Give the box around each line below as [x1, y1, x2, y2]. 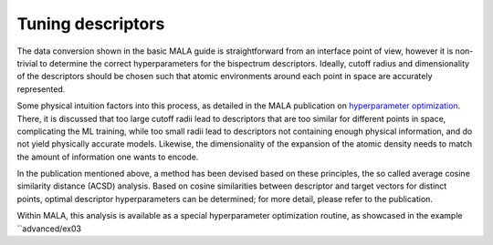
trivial [16, 57, 38, 68]
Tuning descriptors [16, 14, 165, 34]
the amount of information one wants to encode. [16, 151, 199, 162]
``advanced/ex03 [16, 223, 82, 234]
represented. [16, 83, 66, 95]
